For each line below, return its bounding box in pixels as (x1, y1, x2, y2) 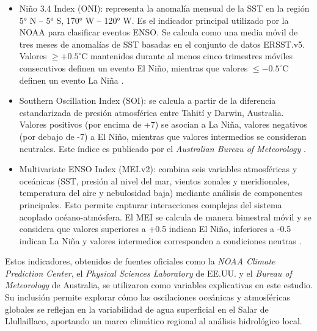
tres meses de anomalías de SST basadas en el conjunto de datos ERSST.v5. (19, 37, 305, 50)
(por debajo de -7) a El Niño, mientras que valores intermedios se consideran (19, 129, 307, 142)
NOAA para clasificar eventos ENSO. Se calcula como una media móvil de (19, 26, 298, 38)
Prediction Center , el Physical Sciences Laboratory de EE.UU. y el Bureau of (5, 266, 292, 279)
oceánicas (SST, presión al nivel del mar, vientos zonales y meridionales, (19, 174, 290, 187)
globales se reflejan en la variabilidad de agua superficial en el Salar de (5, 302, 269, 315)
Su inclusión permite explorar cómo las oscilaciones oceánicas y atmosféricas (5, 291, 290, 304)
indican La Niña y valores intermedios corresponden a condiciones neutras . (19, 234, 302, 247)
